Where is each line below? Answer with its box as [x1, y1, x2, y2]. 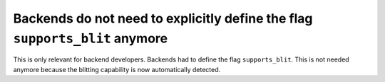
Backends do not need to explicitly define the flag [13, 11, 313, 26]
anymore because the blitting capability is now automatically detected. [13, 65, 221, 74]
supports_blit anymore [13, 30, 168, 46]
